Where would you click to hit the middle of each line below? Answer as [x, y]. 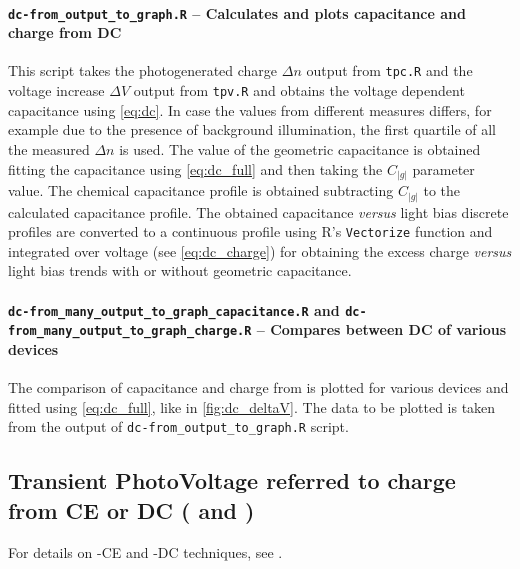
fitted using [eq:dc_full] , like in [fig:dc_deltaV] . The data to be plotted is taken [252, 406]
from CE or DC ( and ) [131, 509]
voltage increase [56, 90]
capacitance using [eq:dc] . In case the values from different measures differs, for [250, 109]
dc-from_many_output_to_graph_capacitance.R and [174, 309]
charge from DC [65, 32]
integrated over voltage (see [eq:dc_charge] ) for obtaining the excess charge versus [260, 250]
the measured [49, 148]
